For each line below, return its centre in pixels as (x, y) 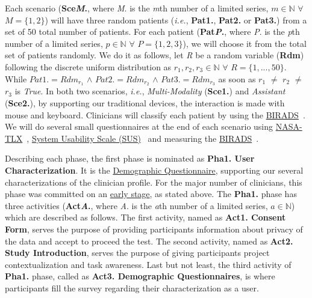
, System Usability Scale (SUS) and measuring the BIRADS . (143, 138)
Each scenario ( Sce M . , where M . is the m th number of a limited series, (137, 8)
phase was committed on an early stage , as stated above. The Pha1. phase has (151, 194)
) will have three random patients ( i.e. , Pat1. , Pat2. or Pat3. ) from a (176, 20)
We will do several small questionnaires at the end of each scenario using (139, 126)
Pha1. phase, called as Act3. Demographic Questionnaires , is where (140, 276)
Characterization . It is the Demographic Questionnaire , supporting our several (154, 170)
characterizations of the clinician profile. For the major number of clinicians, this (154, 182)
